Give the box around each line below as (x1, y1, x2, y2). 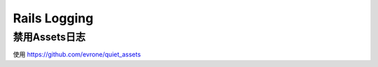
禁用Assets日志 (13, 31, 86, 43)
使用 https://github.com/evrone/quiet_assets (13, 50, 141, 59)
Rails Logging (13, 10, 94, 26)
